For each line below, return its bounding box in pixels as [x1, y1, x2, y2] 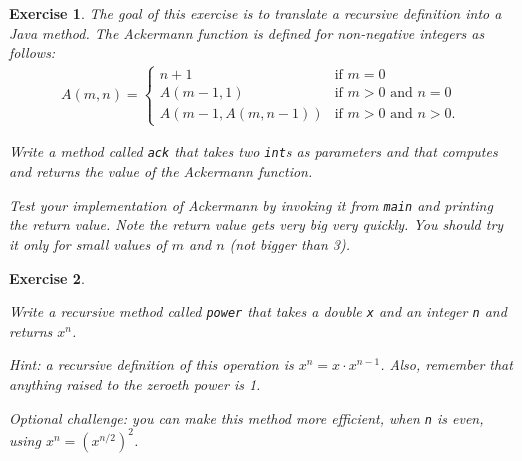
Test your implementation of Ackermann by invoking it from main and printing [9, 194, 493, 215]
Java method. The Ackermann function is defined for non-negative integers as [9, 22, 485, 43]
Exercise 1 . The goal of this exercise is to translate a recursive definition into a [9, 3, 502, 23]
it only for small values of [9, 233, 167, 254]
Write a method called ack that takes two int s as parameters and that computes [9, 141, 498, 162]
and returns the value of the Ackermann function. [9, 161, 313, 182]
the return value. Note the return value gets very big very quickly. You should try [9, 214, 504, 235]
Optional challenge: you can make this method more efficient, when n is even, [9, 407, 484, 428]
